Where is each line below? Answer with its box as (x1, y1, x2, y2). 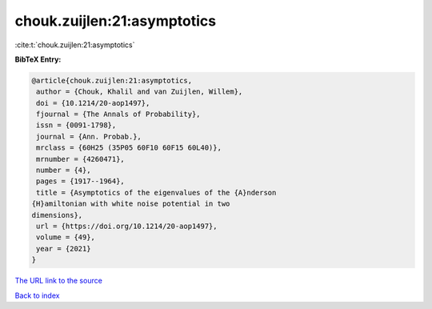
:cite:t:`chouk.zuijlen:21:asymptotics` (14, 40, 135, 50)
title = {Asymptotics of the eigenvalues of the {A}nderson (36, 188, 277, 197)
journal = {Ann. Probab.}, (36, 132, 142, 141)
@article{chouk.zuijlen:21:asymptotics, (31, 76, 192, 85)
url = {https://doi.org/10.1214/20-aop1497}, (36, 222, 218, 231)
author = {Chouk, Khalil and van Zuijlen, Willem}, (36, 87, 243, 96)
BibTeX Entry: (14, 54, 62, 64)
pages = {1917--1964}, (36, 177, 126, 186)
